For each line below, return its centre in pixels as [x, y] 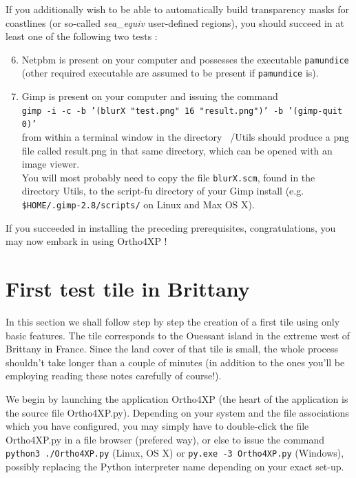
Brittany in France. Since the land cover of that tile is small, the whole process [172, 349]
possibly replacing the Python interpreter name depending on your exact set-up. [175, 466]
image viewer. [51, 164]
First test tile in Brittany [128, 289]
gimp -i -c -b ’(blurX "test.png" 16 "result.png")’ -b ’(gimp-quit [182, 111]
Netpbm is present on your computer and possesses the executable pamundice [185, 59]
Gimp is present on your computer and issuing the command [150, 96]
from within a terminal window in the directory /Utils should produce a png [186, 137]
